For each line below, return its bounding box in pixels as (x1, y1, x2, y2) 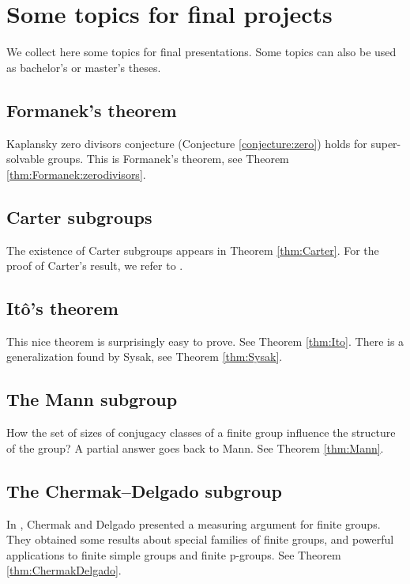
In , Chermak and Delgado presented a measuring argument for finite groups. (6, 515, 381, 532)
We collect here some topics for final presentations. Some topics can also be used (6, 44, 397, 60)
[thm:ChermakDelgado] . (6, 562, 122, 578)
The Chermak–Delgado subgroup (6, 478, 282, 502)
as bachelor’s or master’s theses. (6, 59, 161, 75)
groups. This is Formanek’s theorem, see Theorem (47, 150, 289, 167)
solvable (6, 150, 44, 167)
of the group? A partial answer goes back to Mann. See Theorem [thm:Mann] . (6, 439, 384, 456)
